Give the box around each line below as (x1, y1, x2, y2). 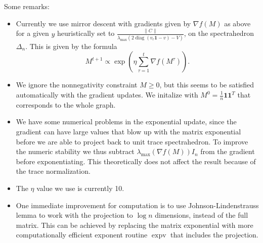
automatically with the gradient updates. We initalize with (16, 89, 198, 100)
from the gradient (200, 146, 255, 157)
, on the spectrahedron (184, 28, 254, 38)
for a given (16, 28, 49, 38)
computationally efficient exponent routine (16, 229, 148, 240)
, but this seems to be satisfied (159, 79, 254, 90)
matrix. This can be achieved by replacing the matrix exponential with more (16, 219, 253, 230)
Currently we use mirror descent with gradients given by (16, 18, 191, 28)
